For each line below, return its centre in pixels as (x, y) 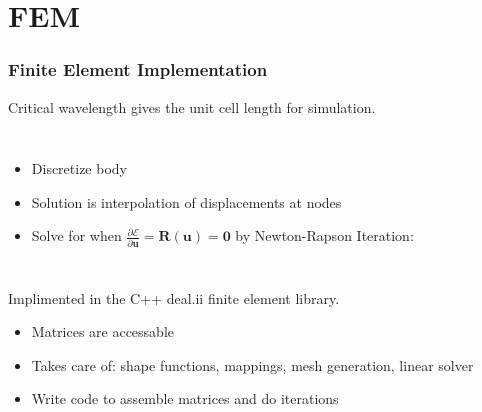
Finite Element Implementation (138, 69)
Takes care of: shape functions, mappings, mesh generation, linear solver (252, 364)
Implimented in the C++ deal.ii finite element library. (174, 297)
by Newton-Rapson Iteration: (324, 235)
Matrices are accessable (103, 331)
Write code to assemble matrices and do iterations (185, 398)
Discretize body (79, 168)
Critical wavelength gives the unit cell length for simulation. (192, 106)
